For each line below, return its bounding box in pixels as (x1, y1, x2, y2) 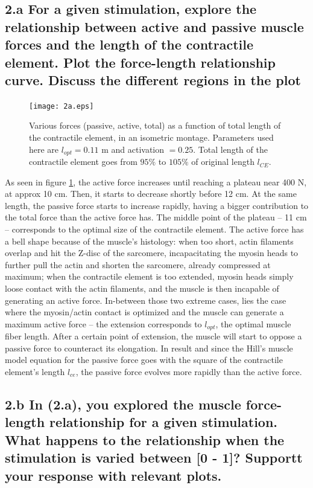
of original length (191, 155, 255, 168)
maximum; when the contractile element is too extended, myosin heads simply (5, 270, 294, 283)
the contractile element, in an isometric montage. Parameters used (29, 131, 274, 144)
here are (29, 143, 59, 155)
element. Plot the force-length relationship (5, 53, 276, 71)
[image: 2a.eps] (29, 101, 94, 111)
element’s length (5, 365, 65, 378)
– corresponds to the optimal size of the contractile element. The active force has (5, 223, 304, 236)
